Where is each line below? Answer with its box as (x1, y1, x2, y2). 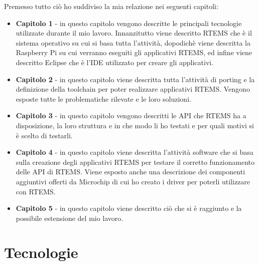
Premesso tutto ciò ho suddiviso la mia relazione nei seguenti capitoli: (4, 1, 218, 11)
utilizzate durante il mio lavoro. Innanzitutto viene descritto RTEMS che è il (16, 28, 252, 38)
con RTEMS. (16, 186, 56, 196)
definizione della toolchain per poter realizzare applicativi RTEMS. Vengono (16, 84, 250, 94)
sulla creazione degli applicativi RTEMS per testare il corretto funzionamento (16, 156, 254, 167)
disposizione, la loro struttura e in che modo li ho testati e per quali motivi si (16, 120, 254, 130)
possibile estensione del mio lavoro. (16, 212, 123, 223)
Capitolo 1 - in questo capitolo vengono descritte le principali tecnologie (16, 18, 242, 28)
